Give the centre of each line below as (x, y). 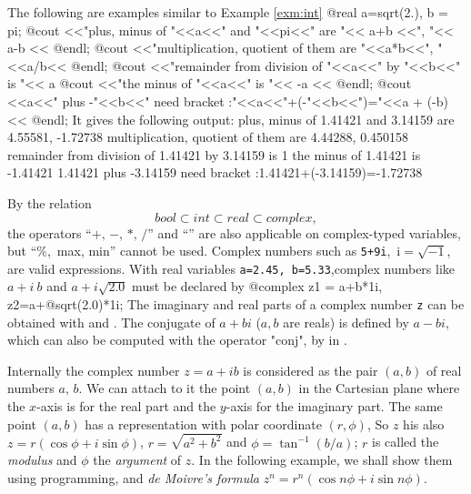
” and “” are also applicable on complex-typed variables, (304, 232)
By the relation (50, 202)
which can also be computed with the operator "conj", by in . (177, 340)
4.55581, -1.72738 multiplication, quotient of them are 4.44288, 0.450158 (208, 137)
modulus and (42, 460)
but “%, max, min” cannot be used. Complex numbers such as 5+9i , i (204, 251)
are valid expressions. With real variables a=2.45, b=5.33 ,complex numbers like (231, 268)
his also (424, 423)
